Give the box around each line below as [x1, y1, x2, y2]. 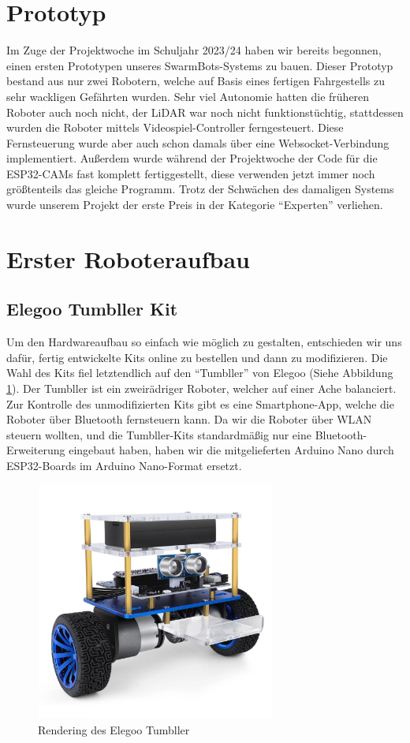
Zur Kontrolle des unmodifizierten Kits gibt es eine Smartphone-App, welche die [6, 395, 394, 412]
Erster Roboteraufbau [6, 242, 250, 274]
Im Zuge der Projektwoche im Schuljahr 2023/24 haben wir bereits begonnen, [6, 42, 382, 58]
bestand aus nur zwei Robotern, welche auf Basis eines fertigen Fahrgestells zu [6, 73, 385, 89]
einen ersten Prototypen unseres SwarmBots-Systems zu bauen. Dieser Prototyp [6, 57, 393, 73]
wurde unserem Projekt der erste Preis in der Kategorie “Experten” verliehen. [6, 196, 383, 213]
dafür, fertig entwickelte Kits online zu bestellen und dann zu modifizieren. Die [6, 349, 388, 365]
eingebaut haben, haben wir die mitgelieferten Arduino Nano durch [69, 442, 394, 458]
